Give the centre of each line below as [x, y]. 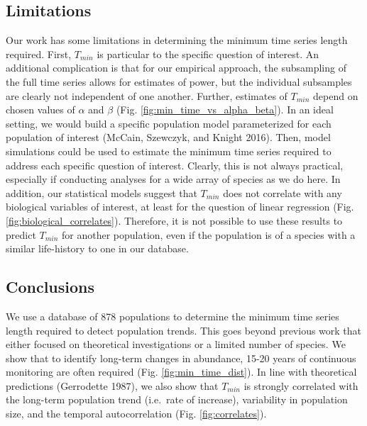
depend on [336, 95]
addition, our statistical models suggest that [102, 192]
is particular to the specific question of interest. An [208, 54]
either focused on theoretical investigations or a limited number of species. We [176, 344]
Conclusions [50, 287]
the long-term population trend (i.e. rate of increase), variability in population [177, 399]
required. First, [39, 54]
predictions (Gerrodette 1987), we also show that [112, 385]
